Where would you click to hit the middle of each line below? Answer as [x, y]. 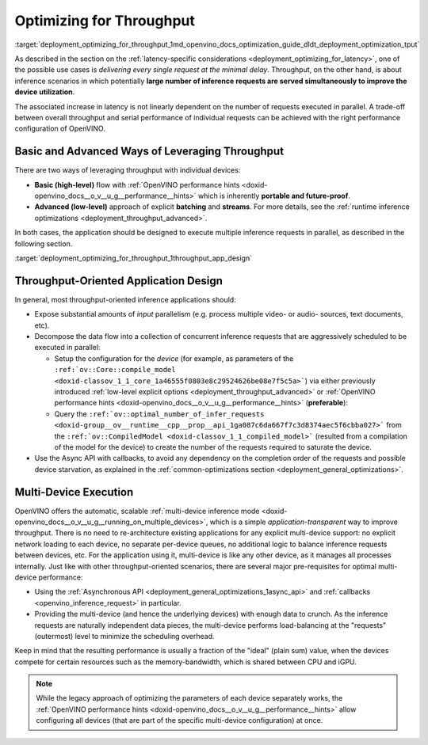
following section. [44, 243]
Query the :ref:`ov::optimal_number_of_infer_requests [159, 414]
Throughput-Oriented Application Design [119, 281]
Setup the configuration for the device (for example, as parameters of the [174, 358]
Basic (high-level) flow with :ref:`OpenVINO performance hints [137, 184]
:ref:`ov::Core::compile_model [115, 370]
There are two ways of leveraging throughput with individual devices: [128, 170]
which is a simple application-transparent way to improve [304, 522]
